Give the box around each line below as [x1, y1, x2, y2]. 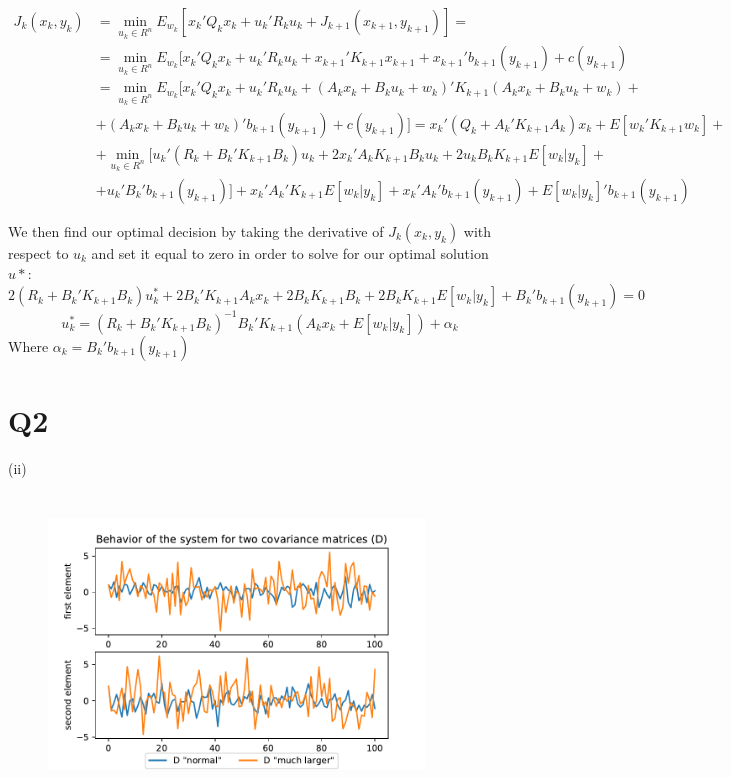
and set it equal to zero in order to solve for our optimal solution [91, 242, 489, 263]
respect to [8, 242, 69, 263]
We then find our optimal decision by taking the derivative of [8, 220, 384, 241]
